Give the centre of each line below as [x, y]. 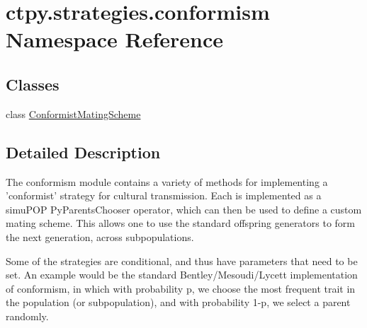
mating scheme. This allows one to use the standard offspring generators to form [181, 223]
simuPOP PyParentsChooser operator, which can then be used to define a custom [184, 209]
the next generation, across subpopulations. [100, 236]
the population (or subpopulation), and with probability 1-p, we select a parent [178, 302]
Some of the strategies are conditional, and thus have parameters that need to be [182, 260]
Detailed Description [83, 152]
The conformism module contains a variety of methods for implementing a [167, 181]
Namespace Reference [114, 39]
